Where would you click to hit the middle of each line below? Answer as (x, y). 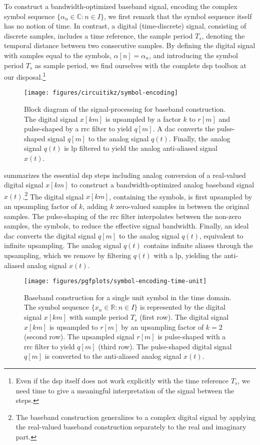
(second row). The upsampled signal (79, 337)
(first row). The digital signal (184, 317)
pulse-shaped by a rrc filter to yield (78, 129)
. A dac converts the (184, 129)
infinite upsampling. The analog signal (63, 245)
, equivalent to (221, 235)
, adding (95, 206)
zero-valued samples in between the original (182, 206)
